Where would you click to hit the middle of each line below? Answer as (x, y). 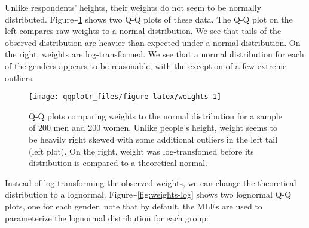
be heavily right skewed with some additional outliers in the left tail (153, 139)
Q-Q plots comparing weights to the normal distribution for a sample (155, 115)
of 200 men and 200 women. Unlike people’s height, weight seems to (153, 127)
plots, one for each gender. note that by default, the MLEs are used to (134, 206)
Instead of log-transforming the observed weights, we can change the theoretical (151, 182)
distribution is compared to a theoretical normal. (118, 163)
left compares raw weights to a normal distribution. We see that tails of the (143, 31)
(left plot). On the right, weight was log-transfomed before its (141, 151)
